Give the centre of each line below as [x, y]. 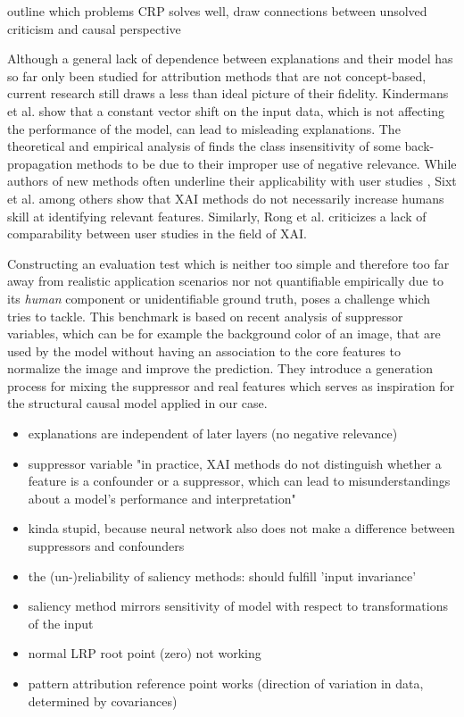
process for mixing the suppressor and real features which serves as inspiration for [231, 385]
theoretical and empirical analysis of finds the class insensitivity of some [204, 146]
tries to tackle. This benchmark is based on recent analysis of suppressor [205, 316]
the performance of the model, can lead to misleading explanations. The [204, 128]
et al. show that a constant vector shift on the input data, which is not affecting [226, 110]
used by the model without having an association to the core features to [204, 350]
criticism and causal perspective [94, 28]
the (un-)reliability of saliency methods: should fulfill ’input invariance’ [222, 575]
